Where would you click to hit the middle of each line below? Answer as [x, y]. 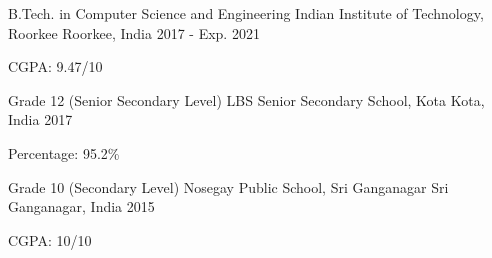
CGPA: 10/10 [50, 239]
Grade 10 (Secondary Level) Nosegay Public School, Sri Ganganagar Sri [228, 186]
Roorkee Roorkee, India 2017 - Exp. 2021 [134, 32]
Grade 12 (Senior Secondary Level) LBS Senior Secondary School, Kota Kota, [246, 99]
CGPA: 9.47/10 [55, 66]
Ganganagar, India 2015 [81, 206]
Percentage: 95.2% [64, 152]
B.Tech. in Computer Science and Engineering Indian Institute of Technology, [246, 13]
